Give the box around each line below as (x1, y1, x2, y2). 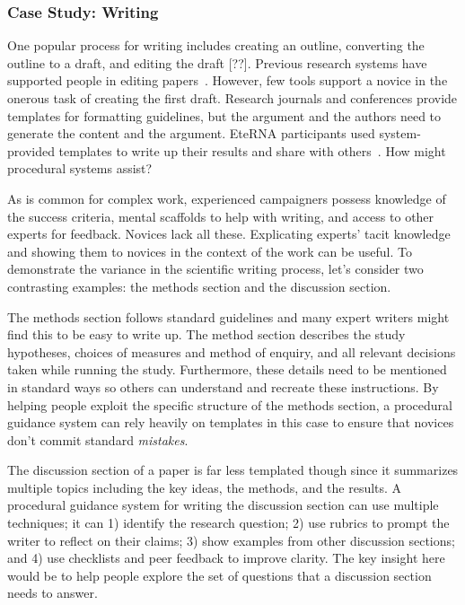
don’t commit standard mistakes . (7, 430, 189, 449)
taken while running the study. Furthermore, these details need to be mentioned (7, 360, 447, 379)
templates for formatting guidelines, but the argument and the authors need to (7, 106, 442, 125)
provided (7, 141, 55, 160)
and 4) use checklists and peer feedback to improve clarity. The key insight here (7, 548, 445, 567)
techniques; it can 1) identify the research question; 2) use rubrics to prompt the (7, 513, 450, 532)
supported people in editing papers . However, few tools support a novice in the (7, 71, 448, 90)
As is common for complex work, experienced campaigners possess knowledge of (7, 189, 446, 207)
